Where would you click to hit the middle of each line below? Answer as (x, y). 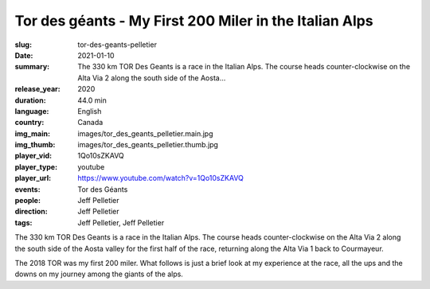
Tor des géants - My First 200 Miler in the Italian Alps (194, 21)
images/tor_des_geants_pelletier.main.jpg (146, 133)
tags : (23, 222)
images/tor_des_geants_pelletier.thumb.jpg (148, 145)
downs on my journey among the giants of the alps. (99, 274)
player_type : (36, 166)
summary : (32, 67)
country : (29, 123)
